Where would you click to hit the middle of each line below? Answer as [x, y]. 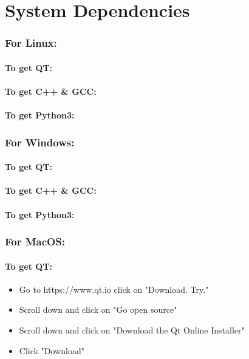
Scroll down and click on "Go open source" [98, 309]
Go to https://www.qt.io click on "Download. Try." [114, 289]
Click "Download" [52, 350]
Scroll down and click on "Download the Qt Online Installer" [132, 330]
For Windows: [40, 142]
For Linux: [31, 43]
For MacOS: [35, 241]
